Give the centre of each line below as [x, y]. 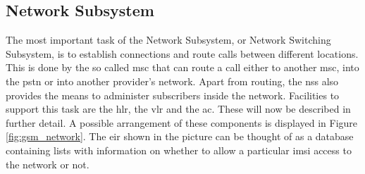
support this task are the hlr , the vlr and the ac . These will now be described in [178, 109]
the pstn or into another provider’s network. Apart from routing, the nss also [172, 81]
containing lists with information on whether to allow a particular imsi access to [179, 150]
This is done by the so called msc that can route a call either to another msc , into [182, 67]
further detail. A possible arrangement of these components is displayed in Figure [182, 122]
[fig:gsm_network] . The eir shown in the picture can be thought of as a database [180, 136]
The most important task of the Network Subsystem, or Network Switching [168, 40]
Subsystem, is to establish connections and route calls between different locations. [182, 53]
